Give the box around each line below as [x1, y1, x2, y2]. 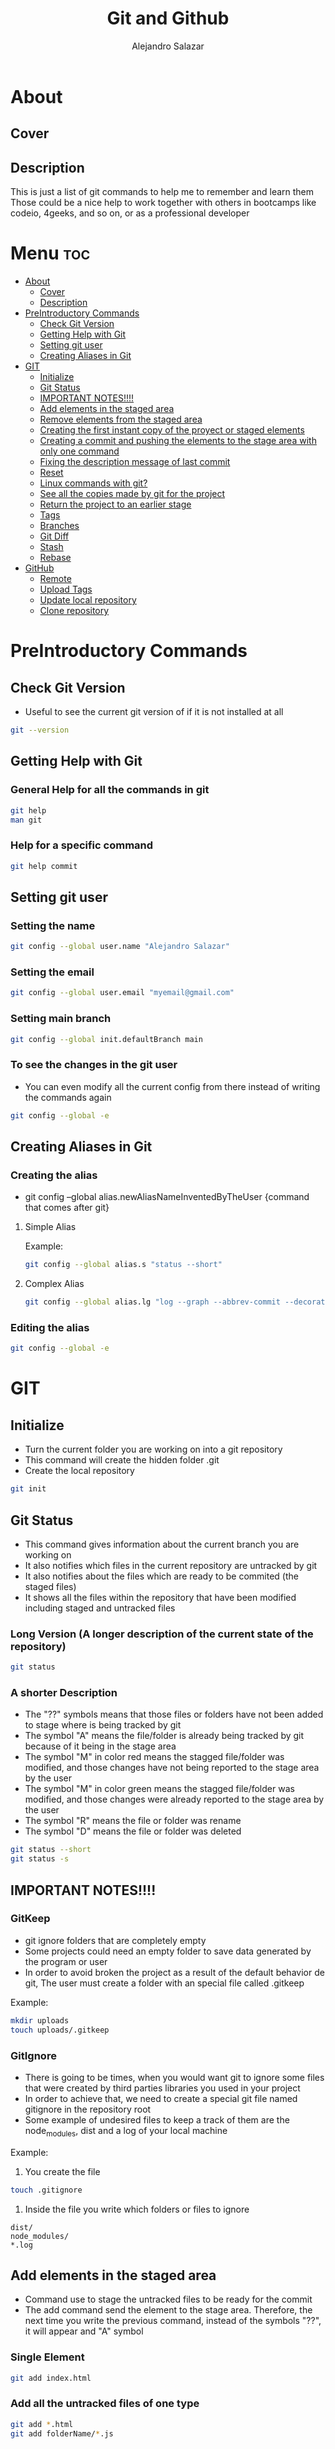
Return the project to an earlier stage [39, 498, 192, 511]
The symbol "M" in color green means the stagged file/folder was [24, 1783, 295, 1795]
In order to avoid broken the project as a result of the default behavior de [24, 1966, 325, 1978]
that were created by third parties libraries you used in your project [24, 2082, 301, 2094]
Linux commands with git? [39, 477, 148, 489]
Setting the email [10, 965, 95, 979]
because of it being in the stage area [24, 1740, 177, 1752]
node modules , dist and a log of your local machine [24, 2124, 228, 2139]
